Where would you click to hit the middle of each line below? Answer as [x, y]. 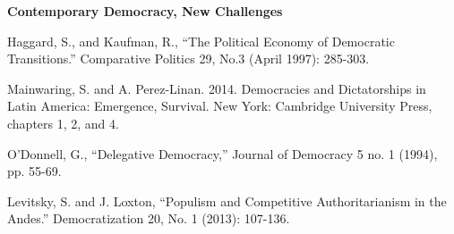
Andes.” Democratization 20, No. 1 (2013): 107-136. [149, 218]
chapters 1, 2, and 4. [63, 123]
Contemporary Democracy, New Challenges [145, 11]
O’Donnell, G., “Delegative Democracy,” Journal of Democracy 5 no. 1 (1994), [223, 153]
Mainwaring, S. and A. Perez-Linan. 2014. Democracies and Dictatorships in [217, 88]
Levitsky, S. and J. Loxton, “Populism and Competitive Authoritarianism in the [227, 201]
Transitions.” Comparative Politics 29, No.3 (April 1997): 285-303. [188, 58]
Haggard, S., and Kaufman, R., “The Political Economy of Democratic [201, 41]
